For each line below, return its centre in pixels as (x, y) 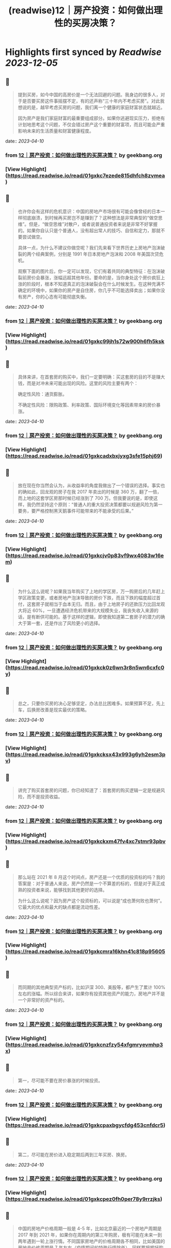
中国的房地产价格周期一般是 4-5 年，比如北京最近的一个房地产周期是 (90, 1229)
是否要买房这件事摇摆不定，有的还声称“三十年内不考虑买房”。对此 (91, 101)
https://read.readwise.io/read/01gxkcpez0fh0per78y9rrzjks (84, 1199)
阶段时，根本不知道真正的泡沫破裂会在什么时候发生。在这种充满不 (96, 284)
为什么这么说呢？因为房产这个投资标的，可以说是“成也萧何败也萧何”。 (91, 900)
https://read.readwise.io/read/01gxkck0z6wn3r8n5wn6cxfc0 (86, 668)
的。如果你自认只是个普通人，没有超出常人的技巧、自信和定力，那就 (89, 230)
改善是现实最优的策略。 (65, 710)
